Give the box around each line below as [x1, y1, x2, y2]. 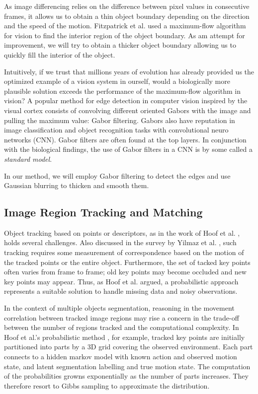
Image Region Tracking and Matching [4, 204, 203, 220]
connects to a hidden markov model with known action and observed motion [4, 351, 237, 362]
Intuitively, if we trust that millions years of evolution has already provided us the [4, 66, 255, 76]
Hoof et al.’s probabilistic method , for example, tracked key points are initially [4, 331, 245, 342]
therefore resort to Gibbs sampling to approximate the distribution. [4, 380, 210, 391]
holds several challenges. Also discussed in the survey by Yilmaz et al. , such [4, 237, 237, 248]
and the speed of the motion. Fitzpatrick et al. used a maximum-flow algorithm [4, 20, 246, 31]
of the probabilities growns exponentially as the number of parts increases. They [4, 371, 249, 381]
